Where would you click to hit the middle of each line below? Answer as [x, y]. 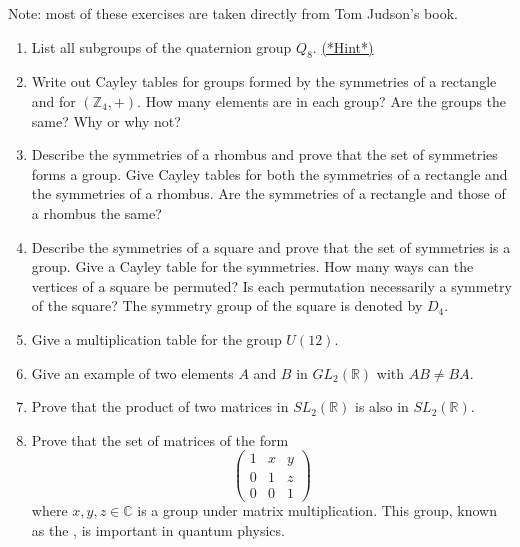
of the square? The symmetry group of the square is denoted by [227, 305]
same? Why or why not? [106, 120]
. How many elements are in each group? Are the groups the [322, 100]
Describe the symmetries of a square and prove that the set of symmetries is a [271, 246]
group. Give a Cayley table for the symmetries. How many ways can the [252, 266]
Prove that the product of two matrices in [160, 406]
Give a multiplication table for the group [156, 338]
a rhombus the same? [96, 212]
